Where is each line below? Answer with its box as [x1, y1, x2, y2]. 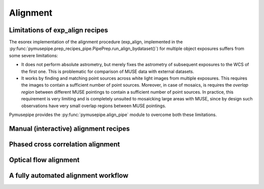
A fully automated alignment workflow [9, 171, 129, 180]
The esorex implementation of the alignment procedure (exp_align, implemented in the [9, 39, 183, 45]
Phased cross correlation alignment [9, 140, 120, 148]
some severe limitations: [9, 52, 58, 58]
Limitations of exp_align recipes [9, 26, 109, 34]
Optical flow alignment [9, 156, 80, 164]
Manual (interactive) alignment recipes [9, 124, 130, 133]
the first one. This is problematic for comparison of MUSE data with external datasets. [21, 69, 194, 74]
